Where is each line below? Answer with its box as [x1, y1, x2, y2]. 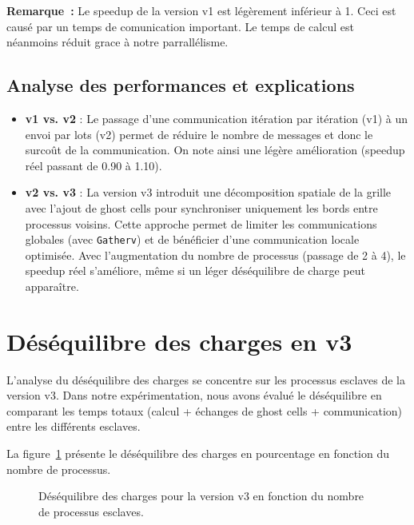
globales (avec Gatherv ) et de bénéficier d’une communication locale [25, 231, 360, 248]
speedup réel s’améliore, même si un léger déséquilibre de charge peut [25, 262, 365, 279]
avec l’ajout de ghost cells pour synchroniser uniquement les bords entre [25, 199, 378, 216]
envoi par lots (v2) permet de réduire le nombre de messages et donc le [25, 125, 373, 142]
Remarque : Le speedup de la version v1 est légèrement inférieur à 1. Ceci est [6, 2, 396, 18]
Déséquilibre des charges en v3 [6, 324, 352, 357]
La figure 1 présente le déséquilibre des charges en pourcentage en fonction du [6, 445, 390, 462]
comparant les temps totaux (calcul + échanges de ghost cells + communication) [6, 402, 403, 419]
